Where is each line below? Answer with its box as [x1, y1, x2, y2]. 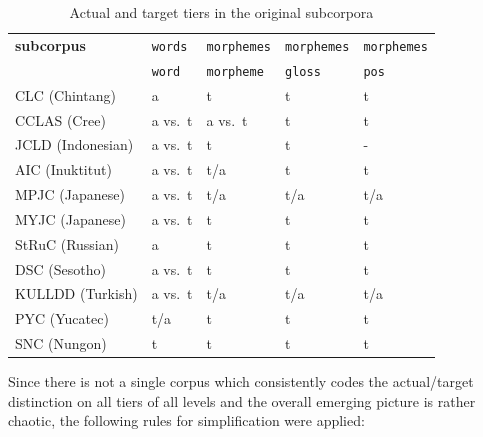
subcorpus [15, 34, 86, 55]
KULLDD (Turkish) [15, 283, 138, 304]
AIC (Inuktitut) [15, 159, 112, 180]
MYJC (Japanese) [15, 208, 126, 229]
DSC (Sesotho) [15, 258, 106, 279]
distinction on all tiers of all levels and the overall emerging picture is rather [8, 390, 476, 411]
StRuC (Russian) [15, 233, 119, 254]
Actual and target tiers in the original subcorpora [69, 2, 374, 22]
